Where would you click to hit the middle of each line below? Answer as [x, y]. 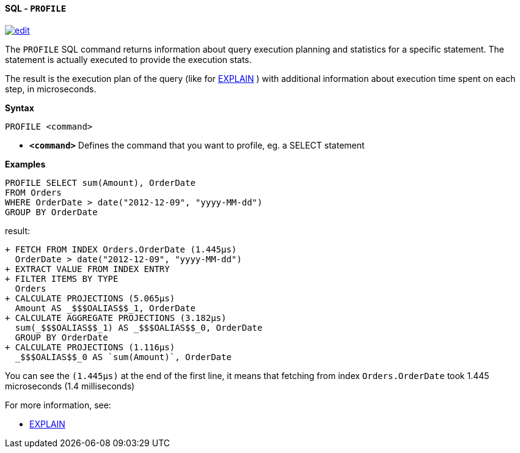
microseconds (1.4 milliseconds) [70, 386]
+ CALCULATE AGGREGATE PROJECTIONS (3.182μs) [116, 318]
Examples [25, 164]
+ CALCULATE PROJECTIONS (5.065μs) [90, 298]
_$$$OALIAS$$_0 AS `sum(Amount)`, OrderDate [123, 357]
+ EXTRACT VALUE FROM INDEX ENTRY [87, 269]
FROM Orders [33, 192]
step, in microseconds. [51, 89]
